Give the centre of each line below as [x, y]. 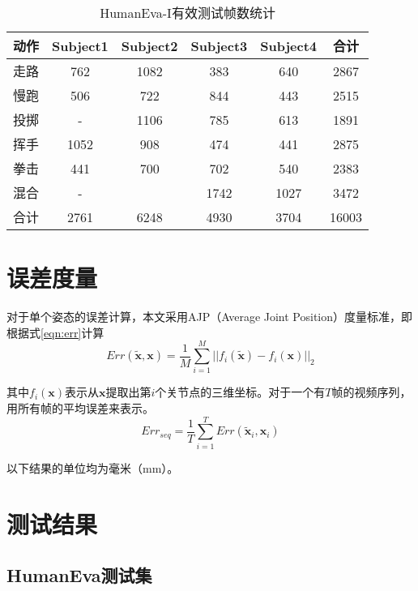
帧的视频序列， [371, 392]
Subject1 [80, 45]
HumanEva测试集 [79, 575]
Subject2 [149, 45]
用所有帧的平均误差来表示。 [80, 408]
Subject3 [219, 45]
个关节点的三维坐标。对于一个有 [240, 392]
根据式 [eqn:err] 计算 [55, 332]
